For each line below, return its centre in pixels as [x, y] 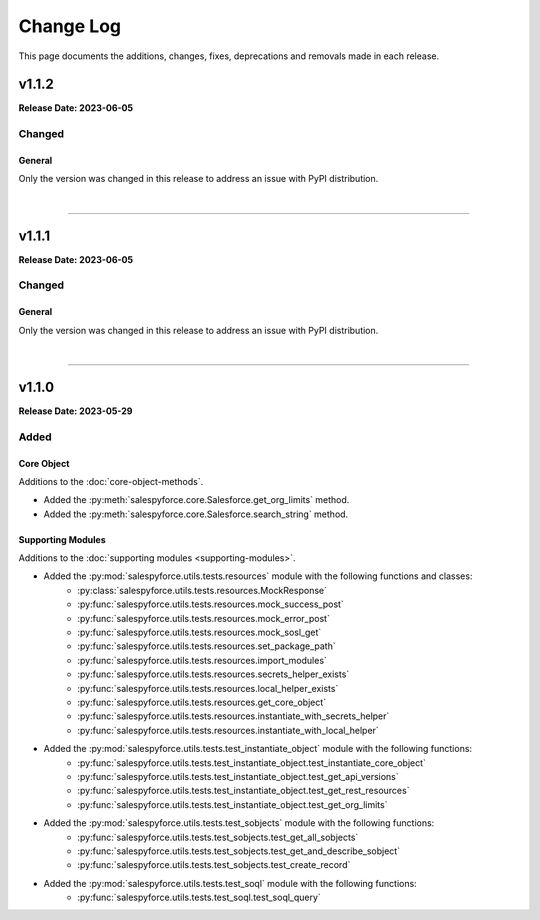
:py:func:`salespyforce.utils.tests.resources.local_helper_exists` [208, 688]
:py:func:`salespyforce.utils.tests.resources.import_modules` [202, 660]
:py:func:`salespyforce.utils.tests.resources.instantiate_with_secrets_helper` [233, 716]
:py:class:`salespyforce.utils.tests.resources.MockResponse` [202, 590]
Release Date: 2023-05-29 [75, 411]
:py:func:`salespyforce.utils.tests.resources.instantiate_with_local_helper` [228, 730]
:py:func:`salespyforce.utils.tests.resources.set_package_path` [206, 646]
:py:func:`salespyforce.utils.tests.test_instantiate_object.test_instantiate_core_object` [252, 762]
